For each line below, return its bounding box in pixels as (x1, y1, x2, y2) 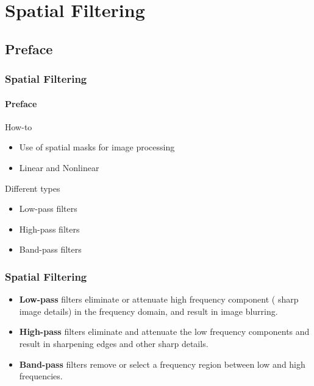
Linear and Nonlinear (19, 161, 99, 174)
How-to (5, 120, 32, 133)
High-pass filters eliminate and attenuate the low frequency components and (19, 325, 310, 338)
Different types (5, 181, 60, 194)
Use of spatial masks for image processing (19, 141, 175, 153)
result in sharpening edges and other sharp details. (19, 337, 209, 349)
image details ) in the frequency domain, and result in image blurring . (19, 304, 278, 317)
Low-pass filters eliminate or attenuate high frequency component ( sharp (19, 293, 299, 306)
